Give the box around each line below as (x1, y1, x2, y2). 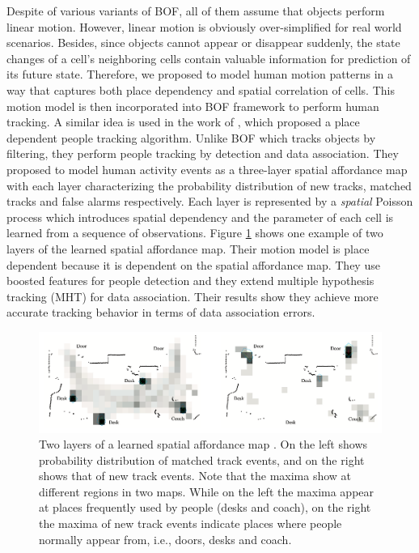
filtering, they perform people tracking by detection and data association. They (6, 145, 399, 162)
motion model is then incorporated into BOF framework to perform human (6, 97, 379, 114)
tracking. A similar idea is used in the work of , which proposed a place (6, 113, 360, 130)
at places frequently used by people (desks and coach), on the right (39, 499, 371, 516)
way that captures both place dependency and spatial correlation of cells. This (6, 81, 395, 98)
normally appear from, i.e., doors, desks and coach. (39, 530, 292, 547)
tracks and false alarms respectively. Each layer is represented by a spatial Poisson (6, 193, 413, 210)
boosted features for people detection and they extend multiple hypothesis (6, 272, 375, 289)
